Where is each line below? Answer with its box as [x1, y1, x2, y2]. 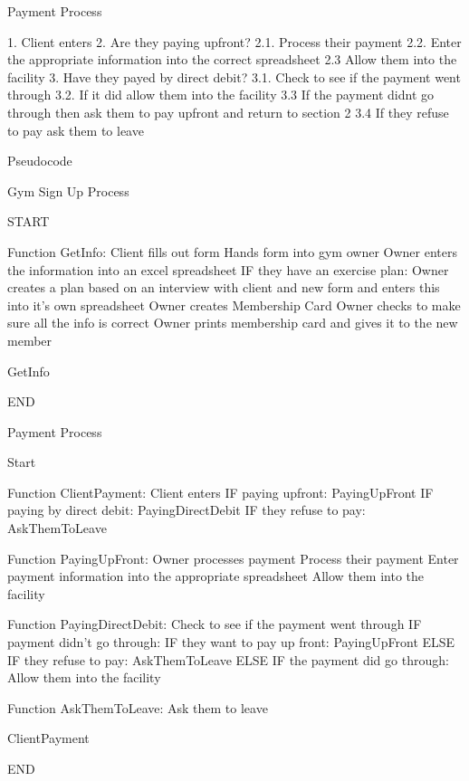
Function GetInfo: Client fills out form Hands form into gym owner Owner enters [7, 242, 457, 261]
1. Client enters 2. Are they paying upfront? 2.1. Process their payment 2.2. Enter [7, 32, 462, 51]
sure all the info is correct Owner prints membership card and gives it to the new [7, 313, 458, 332]
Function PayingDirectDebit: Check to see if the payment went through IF [7, 614, 422, 633]
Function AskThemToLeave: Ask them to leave [7, 698, 268, 717]
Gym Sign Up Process [7, 181, 129, 200]
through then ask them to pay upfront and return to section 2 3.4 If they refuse [7, 102, 449, 121]
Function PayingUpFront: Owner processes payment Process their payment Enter [7, 548, 459, 567]
